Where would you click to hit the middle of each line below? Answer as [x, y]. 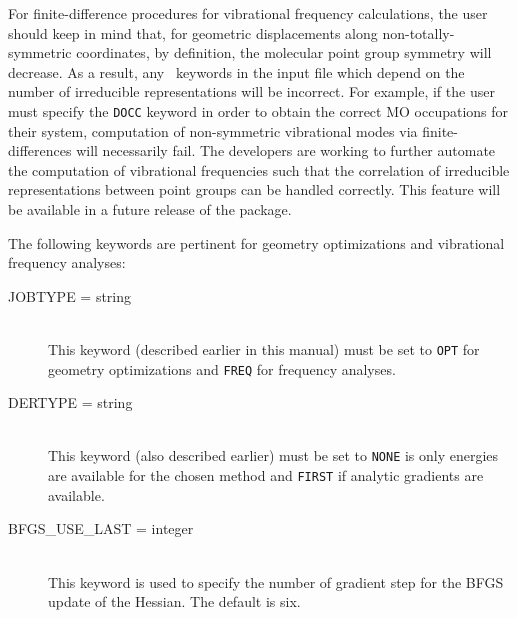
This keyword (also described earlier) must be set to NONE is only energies [273, 455]
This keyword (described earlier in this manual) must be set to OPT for [264, 348]
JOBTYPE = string [70, 295]
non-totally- [418, 32]
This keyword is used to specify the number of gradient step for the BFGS [276, 581]
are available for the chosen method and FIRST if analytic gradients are [266, 475]
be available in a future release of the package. [150, 209]
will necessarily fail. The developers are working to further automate [286, 150]
